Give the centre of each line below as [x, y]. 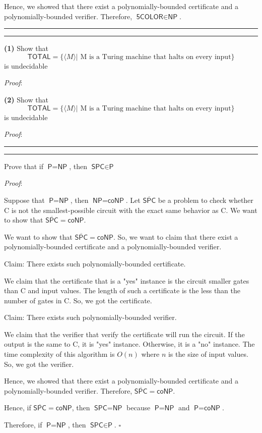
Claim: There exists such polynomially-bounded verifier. [90, 317]
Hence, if [18, 408]
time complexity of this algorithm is [59, 354]
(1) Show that [26, 48]
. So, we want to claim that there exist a [176, 236]
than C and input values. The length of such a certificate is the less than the [122, 290]
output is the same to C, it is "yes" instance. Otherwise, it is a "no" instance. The [129, 344]
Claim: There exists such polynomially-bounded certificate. [95, 263]
